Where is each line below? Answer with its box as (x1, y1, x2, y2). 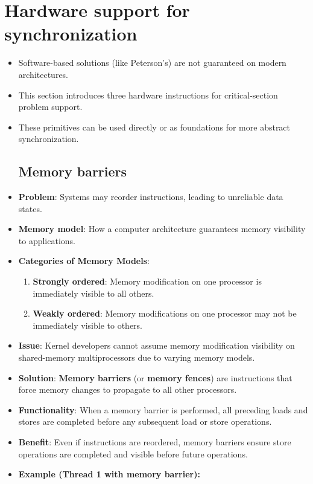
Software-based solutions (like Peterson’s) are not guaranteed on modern (18, 56, 286, 69)
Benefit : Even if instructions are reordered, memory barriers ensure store (18, 435, 291, 448)
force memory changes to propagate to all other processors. (18, 383, 237, 396)
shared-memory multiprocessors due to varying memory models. (18, 351, 255, 364)
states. (18, 202, 42, 215)
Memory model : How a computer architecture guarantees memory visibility (18, 222, 306, 235)
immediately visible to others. (33, 318, 143, 331)
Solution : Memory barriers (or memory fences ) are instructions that (18, 371, 292, 384)
